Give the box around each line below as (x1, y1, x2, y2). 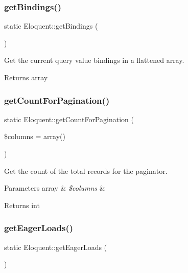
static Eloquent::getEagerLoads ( (4, 241, 107, 252)
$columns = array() (4, 131, 65, 142)
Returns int (4, 199, 40, 210)
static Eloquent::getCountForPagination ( (4, 113, 134, 124)
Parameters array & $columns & (4, 183, 105, 193)
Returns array (4, 72, 48, 82)
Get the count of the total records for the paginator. (4, 165, 168, 176)
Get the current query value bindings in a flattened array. (4, 55, 184, 65)
